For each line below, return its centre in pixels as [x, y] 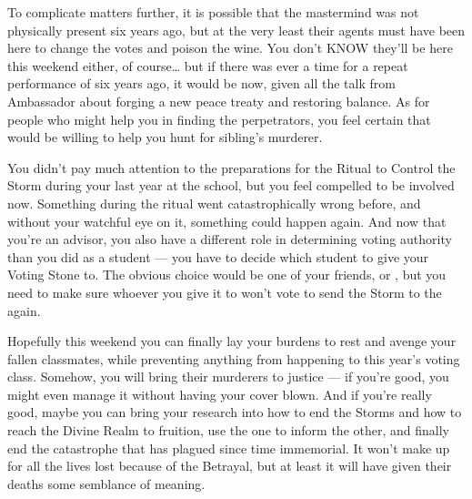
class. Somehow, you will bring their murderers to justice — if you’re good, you [228, 377]
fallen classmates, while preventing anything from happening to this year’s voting [234, 358]
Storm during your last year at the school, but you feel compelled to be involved [231, 185]
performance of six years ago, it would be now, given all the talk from [201, 83]
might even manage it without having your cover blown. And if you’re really [220, 394]
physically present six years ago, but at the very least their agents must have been [236, 30]
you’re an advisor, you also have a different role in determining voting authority [230, 239]
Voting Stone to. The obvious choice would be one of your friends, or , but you [227, 275]
